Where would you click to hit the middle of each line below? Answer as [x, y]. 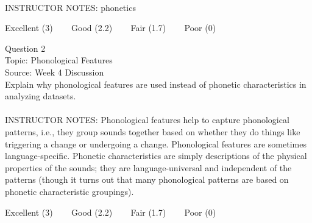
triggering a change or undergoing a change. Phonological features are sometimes [156, 143]
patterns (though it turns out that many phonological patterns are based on [147, 179]
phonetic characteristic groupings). [69, 191]
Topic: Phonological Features [59, 60]
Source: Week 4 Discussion [55, 72]
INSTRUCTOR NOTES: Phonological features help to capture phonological [147, 120]
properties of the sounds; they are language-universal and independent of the [148, 167]
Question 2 [25, 48]
